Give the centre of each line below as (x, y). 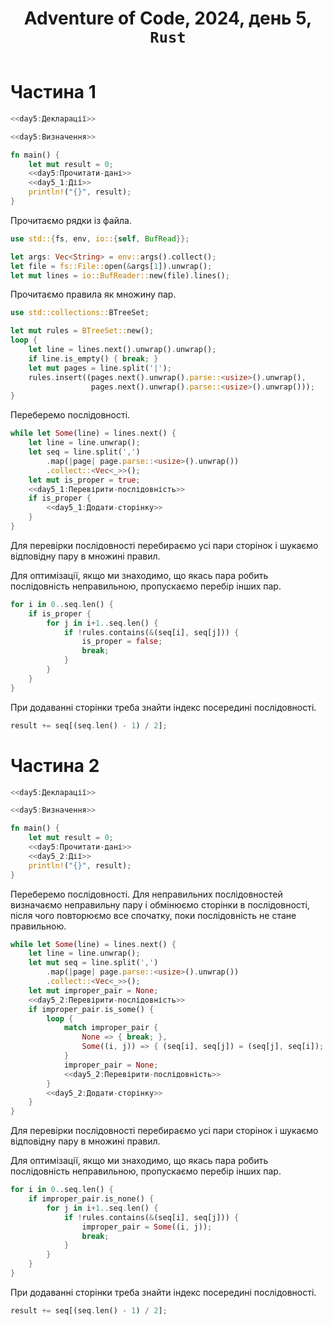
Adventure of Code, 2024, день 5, (168, 18)
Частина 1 (53, 92)
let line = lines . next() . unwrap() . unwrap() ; (122, 350)
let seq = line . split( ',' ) (84, 452)
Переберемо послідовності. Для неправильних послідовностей (146, 894)
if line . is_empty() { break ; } (93, 358)
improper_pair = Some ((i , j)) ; (147, 1227)
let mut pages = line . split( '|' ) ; (100, 368)
